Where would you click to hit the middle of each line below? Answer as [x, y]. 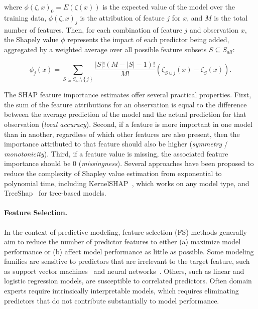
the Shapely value [31, 39]
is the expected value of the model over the [169, 7]
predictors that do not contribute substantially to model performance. [112, 300]
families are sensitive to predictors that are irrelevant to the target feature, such [127, 261]
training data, [25, 17]
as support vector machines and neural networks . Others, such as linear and [124, 271]
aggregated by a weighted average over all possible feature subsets [105, 49]
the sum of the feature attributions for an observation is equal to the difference [125, 104]
